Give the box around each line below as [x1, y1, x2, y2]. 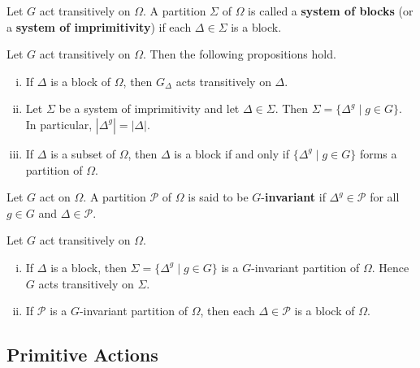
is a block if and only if [174, 145, 289, 162]
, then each [200, 302, 255, 319]
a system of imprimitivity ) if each [6, 18, 192, 35]
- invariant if [261, 188, 326, 206]
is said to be [188, 188, 249, 206]
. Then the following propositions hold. [142, 45, 336, 63]
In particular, [25, 115, 93, 132]
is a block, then [50, 258, 127, 275]
